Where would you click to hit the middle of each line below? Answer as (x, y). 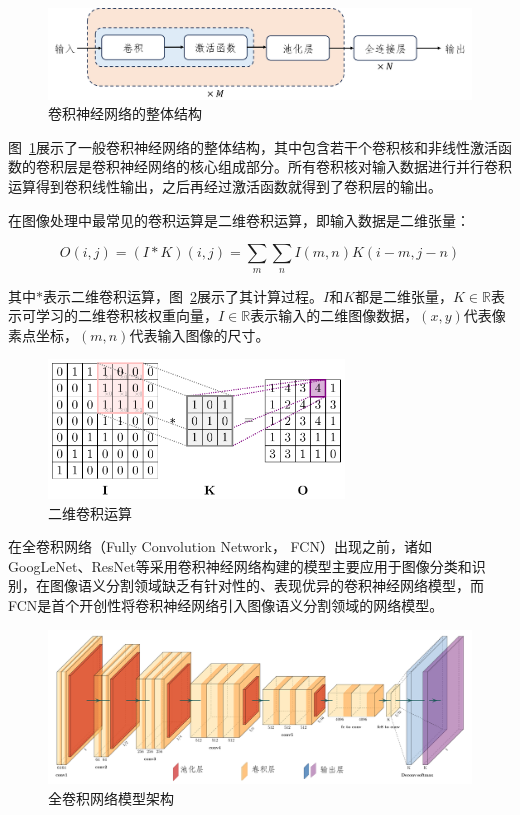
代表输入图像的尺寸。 (199, 334)
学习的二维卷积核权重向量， (126, 315)
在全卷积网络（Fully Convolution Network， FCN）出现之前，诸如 (220, 546)
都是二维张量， (404, 295)
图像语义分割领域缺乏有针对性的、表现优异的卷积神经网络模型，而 (266, 585)
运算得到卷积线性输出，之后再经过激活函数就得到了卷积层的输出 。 (225, 185)
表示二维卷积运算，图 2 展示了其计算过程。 (183, 295)
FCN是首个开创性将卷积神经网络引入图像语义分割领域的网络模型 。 (226, 605)
